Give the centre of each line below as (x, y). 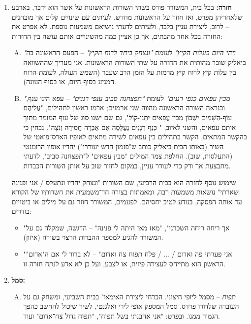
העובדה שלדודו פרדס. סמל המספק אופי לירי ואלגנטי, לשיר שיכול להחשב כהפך (131, 306)
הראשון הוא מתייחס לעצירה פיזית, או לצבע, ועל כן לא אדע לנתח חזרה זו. (124, 263)
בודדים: (21, 211)
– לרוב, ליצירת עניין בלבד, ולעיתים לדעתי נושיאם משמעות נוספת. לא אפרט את (120, 26)
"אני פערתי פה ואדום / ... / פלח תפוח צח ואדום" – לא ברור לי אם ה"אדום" (128, 254)
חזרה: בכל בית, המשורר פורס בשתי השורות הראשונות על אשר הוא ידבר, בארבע (122, 7)
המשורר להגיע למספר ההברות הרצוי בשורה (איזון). (93, 237)
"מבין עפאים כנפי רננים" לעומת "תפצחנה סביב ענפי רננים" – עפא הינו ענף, (127, 98)
